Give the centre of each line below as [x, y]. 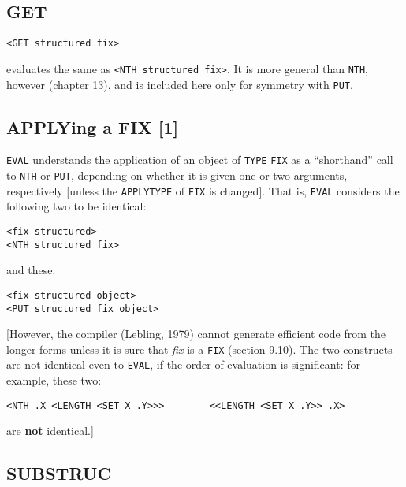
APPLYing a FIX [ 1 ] [93, 126]
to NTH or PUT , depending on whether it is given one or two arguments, [177, 175]
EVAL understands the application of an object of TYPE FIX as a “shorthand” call [200, 160]
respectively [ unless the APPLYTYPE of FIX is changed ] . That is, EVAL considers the [203, 190]
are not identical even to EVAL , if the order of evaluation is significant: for [183, 364]
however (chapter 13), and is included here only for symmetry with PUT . [180, 84]
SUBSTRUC [59, 473]
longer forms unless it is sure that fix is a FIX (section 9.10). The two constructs [199, 349]
